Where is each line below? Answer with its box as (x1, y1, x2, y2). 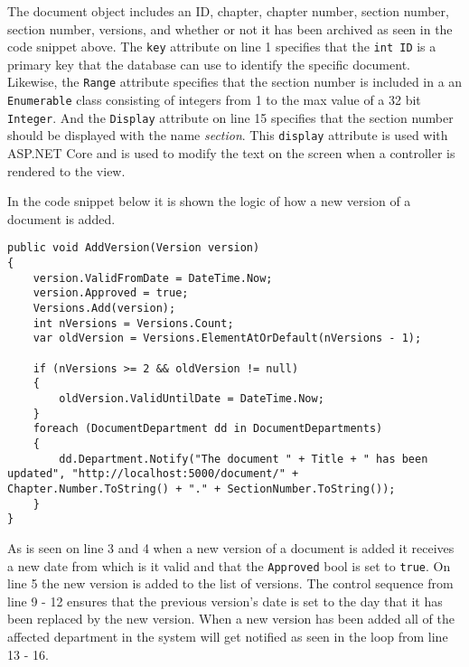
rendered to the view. (7, 161, 126, 180)
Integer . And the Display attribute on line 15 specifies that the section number (7, 108, 454, 127)
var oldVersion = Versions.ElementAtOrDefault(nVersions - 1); (33, 332, 422, 345)
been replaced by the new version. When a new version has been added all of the (7, 609, 455, 628)
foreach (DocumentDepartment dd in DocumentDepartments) (33, 422, 383, 436)
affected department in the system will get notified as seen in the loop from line (7, 626, 448, 645)
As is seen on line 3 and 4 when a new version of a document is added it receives (7, 538, 455, 557)
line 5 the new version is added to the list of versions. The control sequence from (7, 574, 454, 593)
